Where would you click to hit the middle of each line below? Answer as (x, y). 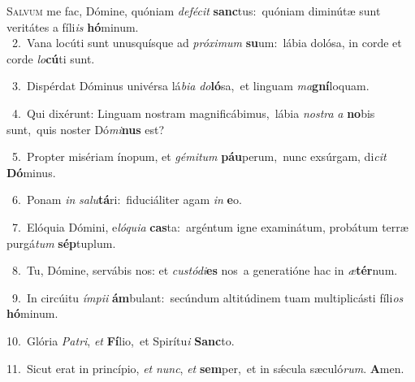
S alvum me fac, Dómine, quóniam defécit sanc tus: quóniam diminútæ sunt (194, 11)
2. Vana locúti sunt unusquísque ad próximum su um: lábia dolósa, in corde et (207, 43)
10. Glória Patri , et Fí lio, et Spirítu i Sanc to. (121, 340)
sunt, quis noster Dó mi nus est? (86, 129)
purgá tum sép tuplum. (61, 243)
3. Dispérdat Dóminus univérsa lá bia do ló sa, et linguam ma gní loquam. (190, 86)
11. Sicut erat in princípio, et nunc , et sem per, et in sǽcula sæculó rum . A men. (205, 368)
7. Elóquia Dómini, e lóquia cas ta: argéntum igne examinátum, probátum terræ (210, 226)
